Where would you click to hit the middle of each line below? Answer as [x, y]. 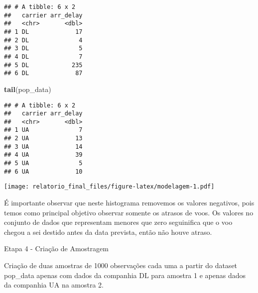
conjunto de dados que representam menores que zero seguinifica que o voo [118, 222]
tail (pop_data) [28, 89]
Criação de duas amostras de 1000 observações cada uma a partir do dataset [121, 265]
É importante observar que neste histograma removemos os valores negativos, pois [129, 203]
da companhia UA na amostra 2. [54, 285]
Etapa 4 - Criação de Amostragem [56, 248]
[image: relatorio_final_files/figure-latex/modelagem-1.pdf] [109, 187]
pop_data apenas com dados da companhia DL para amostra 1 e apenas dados [125, 275]
